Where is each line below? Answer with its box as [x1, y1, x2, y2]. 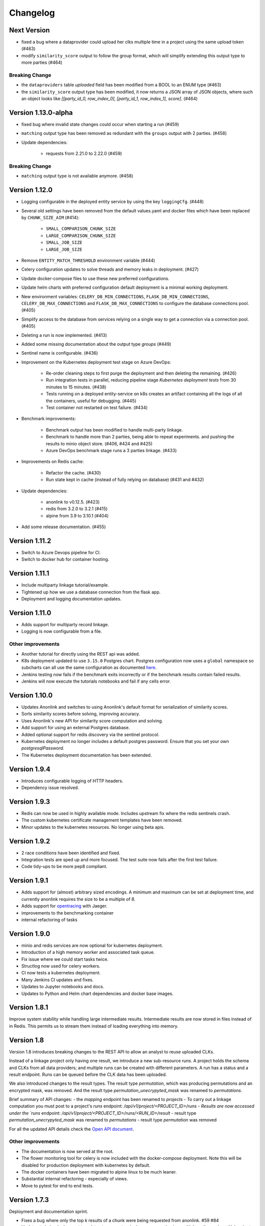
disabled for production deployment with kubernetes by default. [21, 1162, 151, 1168]
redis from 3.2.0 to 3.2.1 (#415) [46, 506, 108, 512]
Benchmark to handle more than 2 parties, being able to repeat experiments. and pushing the [46, 434, 235, 440]
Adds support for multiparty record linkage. [21, 622, 109, 628]
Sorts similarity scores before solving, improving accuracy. [21, 711, 140, 717]
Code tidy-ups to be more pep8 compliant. [21, 864, 107, 869]
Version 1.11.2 [9, 536, 52, 545]
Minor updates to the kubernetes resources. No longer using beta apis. [21, 824, 165, 830]
